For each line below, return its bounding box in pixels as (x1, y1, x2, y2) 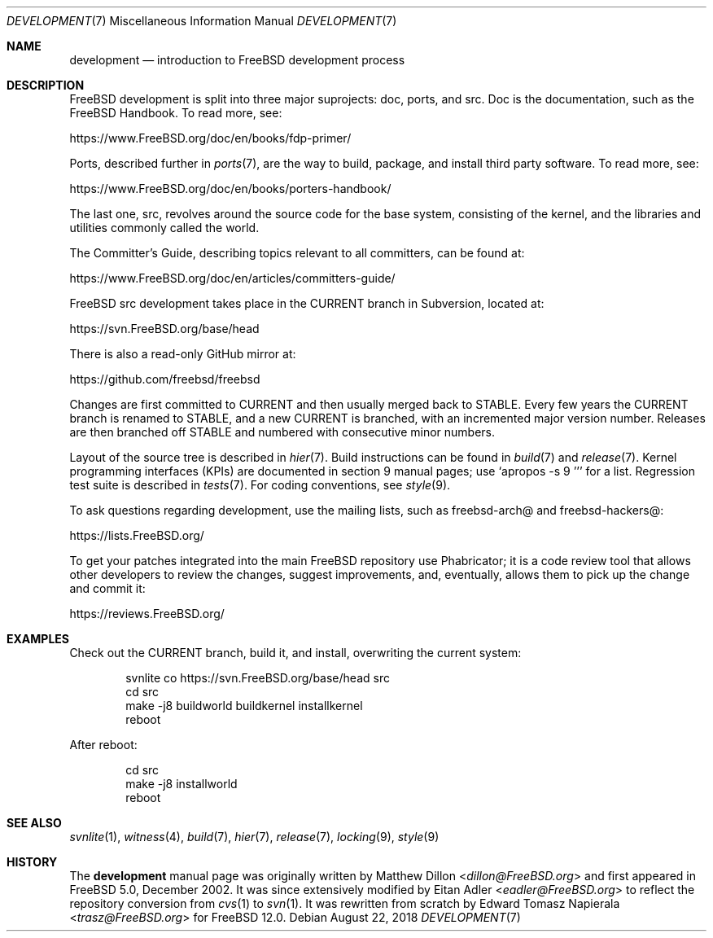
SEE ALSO (7, 816, 62, 830)
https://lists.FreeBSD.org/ (69, 528, 204, 542)
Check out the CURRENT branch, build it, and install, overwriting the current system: (69, 646, 522, 660)
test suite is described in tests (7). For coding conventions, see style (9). (69, 478, 451, 492)
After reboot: (69, 738, 138, 752)
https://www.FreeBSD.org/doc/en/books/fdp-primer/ (69, 131, 352, 145)
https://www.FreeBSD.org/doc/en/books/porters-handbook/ (69, 182, 391, 195)
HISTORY (7, 855, 58, 869)
